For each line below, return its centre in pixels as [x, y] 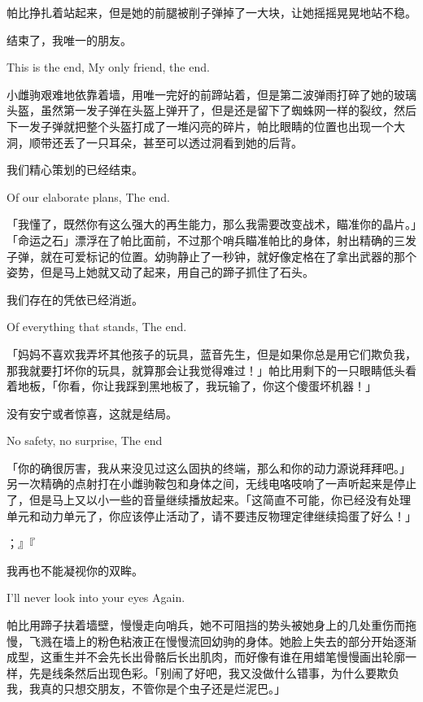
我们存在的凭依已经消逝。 [75, 299]
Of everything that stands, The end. [97, 327]
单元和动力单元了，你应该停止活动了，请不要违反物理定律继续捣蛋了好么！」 [211, 515]
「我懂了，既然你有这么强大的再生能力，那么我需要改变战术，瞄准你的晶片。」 [211, 224]
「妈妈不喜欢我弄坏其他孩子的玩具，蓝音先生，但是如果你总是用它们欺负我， [211, 353]
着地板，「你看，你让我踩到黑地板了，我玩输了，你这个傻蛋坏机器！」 [192, 386]
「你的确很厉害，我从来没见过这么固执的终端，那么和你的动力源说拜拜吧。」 [209, 467]
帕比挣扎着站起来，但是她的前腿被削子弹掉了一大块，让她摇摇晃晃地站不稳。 [211, 12]
